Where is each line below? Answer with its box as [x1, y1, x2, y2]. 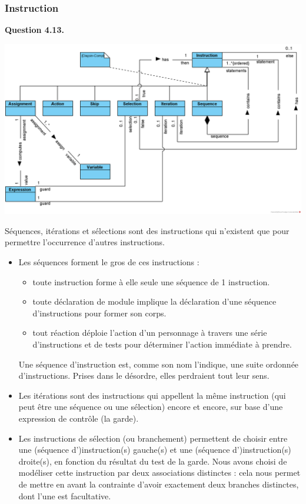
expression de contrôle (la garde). [18, 412, 139, 424]
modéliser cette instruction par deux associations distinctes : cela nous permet [18, 466, 301, 479]
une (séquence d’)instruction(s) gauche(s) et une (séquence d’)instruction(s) [18, 443, 291, 456]
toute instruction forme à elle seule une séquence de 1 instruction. [32, 275, 270, 288]
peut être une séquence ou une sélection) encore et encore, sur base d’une [18, 400, 283, 413]
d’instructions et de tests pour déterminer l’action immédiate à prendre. [32, 338, 292, 350]
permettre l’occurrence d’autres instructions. [5, 236, 165, 248]
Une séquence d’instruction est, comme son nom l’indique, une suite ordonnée [18, 358, 299, 370]
